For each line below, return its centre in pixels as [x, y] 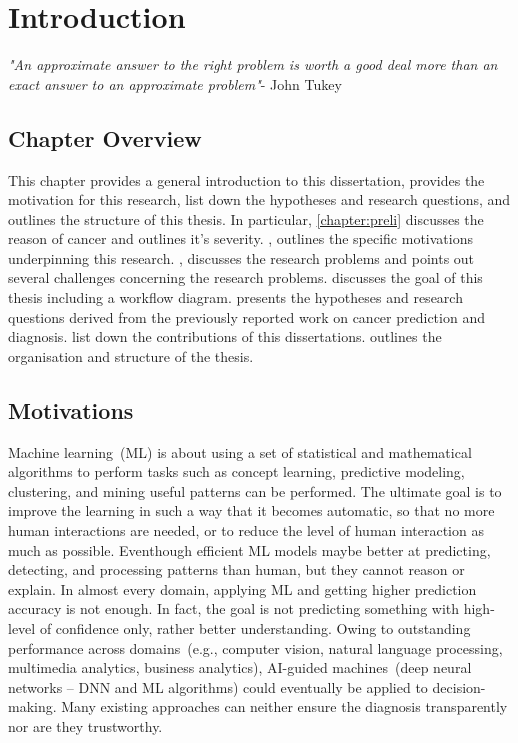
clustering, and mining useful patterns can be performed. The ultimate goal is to [255, 490]
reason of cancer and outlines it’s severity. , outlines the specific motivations [240, 238]
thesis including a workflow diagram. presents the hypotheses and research [235, 297]
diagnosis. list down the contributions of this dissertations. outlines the [225, 336]
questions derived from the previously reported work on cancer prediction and [246, 316]
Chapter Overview [105, 137]
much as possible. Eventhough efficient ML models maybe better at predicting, [249, 549]
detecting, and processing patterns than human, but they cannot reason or [236, 569]
